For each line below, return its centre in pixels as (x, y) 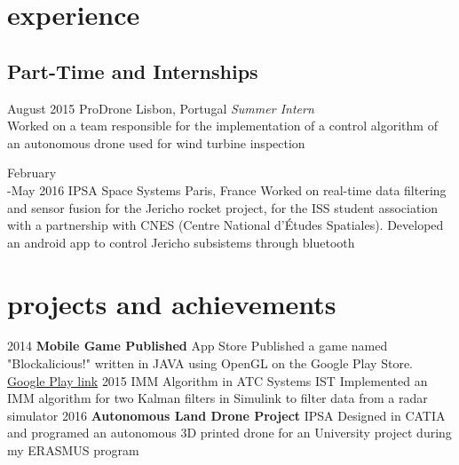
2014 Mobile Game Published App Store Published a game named (198, 346)
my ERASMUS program (73, 450)
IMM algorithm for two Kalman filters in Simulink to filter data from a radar (218, 398)
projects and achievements (172, 303)
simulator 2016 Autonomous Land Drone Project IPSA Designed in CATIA (226, 415)
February (32, 173)
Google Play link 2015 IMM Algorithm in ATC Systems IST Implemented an (218, 380)
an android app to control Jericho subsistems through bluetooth (181, 242)
